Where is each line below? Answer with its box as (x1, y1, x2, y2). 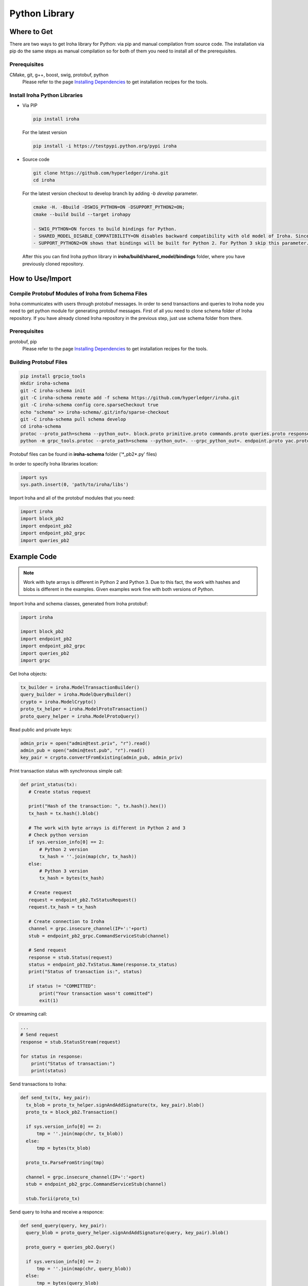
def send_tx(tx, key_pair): (20, 1095, 91, 1101)
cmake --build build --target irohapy (33, 211, 131, 217)
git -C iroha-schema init (20, 387, 86, 394)
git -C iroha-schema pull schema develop (20, 417, 126, 422)
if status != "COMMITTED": (28, 983, 97, 989)
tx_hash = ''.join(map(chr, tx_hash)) (39, 854, 137, 860)
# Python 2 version (39, 846, 88, 852)
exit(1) (39, 998, 59, 1004)
